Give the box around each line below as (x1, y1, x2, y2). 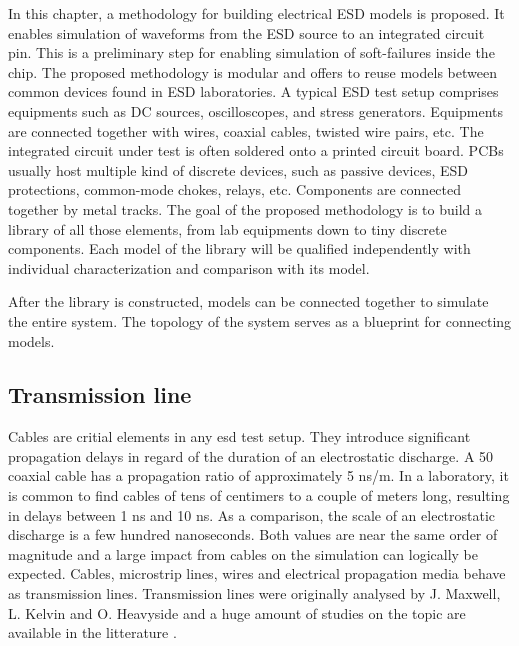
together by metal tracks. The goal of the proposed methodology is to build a (8, 198, 483, 219)
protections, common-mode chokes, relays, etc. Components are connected (8, 179, 462, 200)
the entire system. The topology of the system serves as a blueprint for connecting (8, 310, 512, 331)
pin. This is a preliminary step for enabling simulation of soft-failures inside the (8, 42, 495, 63)
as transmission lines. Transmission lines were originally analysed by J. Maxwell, (8, 583, 501, 604)
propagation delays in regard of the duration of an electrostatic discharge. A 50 (8, 445, 494, 466)
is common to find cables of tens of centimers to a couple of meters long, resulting (8, 485, 510, 506)
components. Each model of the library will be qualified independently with (8, 238, 471, 259)
